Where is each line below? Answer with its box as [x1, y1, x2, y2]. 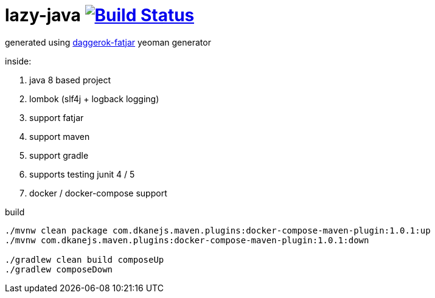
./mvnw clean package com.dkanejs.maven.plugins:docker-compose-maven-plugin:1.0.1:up [5, 225, 431, 235]
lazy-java [5, 5, 81, 26]
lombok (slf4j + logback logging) [29, 93, 159, 104]
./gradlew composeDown [5, 264, 113, 274]
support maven [29, 131, 90, 142]
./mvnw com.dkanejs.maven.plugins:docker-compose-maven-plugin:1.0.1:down [5, 235, 369, 245]
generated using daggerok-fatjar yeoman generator [5, 36, 211, 47]
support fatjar [29, 112, 84, 123]
